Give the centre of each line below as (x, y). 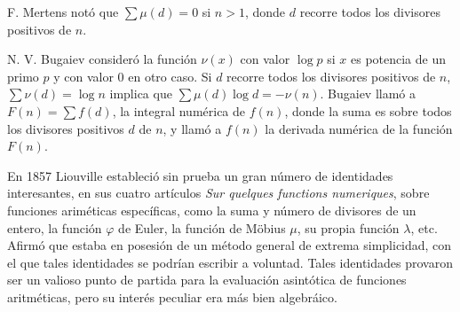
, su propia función (348, 227)
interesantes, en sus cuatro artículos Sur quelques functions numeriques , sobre (218, 193)
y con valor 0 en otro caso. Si (133, 76)
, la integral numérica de (179, 110)
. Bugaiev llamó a (368, 94)
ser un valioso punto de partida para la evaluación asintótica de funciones (207, 280)
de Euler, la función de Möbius (202, 227)
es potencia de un (398, 59)
